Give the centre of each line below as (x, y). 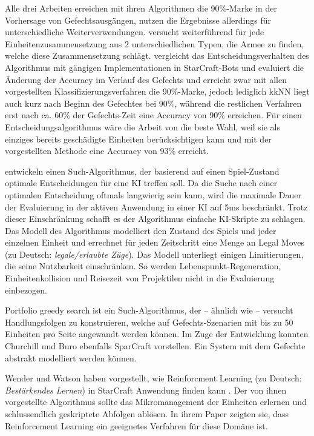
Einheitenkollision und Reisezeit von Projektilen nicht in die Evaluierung (140, 278)
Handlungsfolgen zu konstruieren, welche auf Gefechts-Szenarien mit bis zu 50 (149, 322)
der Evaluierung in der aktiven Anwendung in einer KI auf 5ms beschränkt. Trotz (156, 206)
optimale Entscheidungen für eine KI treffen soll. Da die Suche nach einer (141, 183)
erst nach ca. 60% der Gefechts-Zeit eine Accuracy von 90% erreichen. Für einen (153, 115)
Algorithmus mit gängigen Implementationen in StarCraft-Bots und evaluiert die (155, 67)
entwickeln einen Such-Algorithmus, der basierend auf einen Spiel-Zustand (142, 171)
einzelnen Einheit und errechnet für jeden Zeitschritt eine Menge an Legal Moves (155, 242)
